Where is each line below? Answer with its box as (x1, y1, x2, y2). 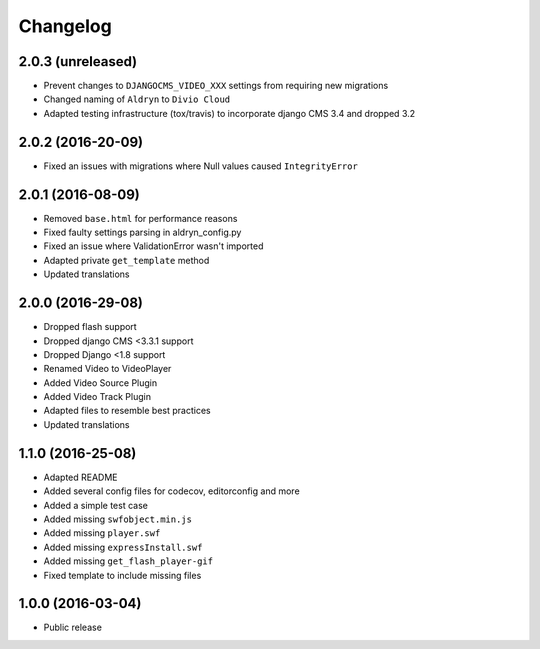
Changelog (18, 15, 112, 37)
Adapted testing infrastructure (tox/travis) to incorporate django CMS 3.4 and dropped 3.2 (43, 107, 416, 119)
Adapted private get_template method (43, 254, 210, 266)
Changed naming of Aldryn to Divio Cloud (43, 93, 231, 105)
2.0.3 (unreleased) (18, 53, 138, 70)
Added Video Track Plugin (43, 391, 152, 403)
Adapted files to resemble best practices (43, 405, 211, 417)
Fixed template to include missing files (43, 569, 202, 581)
